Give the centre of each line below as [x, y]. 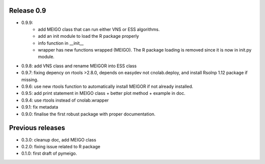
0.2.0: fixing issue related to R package [61, 146]
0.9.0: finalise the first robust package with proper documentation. [88, 114]
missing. [30, 80]
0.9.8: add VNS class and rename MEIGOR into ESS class [79, 66]
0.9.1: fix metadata [40, 107]
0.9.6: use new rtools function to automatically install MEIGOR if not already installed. [107, 86]
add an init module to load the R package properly [89, 36]
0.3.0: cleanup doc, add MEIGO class [59, 139]
